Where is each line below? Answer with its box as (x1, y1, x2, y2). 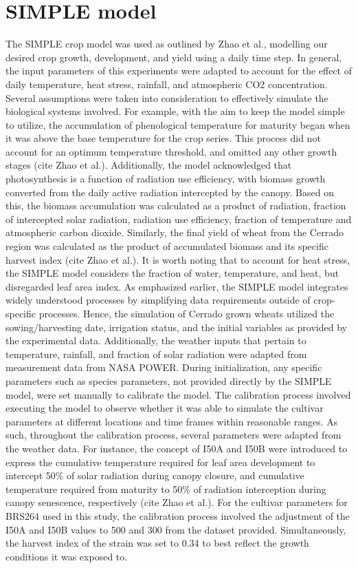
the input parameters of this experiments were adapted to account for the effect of (5, 63, 352, 78)
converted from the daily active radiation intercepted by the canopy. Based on (5, 185, 334, 199)
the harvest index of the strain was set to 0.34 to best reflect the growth (5, 536, 309, 550)
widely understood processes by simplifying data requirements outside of (5, 293, 311, 307)
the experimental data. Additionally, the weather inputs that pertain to (5, 333, 306, 348)
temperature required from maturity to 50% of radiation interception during (5, 481, 326, 496)
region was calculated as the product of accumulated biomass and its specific (5, 239, 328, 253)
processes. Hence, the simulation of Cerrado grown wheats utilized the (38, 306, 335, 320)
